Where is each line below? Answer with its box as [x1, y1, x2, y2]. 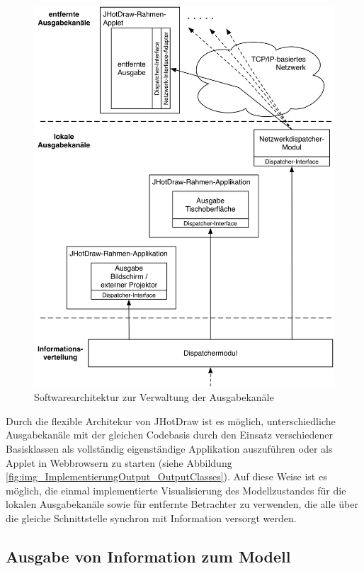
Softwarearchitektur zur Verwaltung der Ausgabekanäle [34, 390, 274, 405]
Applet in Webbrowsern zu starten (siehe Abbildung [6, 455, 232, 470]
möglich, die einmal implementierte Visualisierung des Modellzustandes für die [6, 482, 346, 497]
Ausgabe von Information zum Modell [6, 545, 291, 567]
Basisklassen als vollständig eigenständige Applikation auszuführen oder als [6, 441, 333, 456]
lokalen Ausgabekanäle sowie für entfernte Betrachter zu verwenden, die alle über [6, 497, 358, 511]
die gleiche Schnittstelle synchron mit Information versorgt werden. [6, 511, 297, 526]
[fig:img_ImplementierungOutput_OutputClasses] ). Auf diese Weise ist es [6, 469, 327, 484]
